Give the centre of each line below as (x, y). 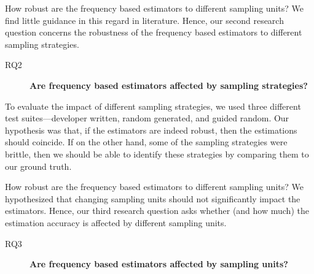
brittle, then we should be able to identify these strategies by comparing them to (157, 154)
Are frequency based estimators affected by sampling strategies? (169, 85)
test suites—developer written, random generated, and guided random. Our (147, 118)
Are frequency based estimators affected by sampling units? (159, 264)
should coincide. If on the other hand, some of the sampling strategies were (146, 142)
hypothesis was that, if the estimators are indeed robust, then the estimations (151, 130)
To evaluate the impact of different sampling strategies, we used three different (153, 106)
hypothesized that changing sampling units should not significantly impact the (153, 198)
